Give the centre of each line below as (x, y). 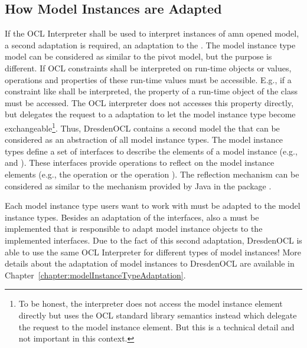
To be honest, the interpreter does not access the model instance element (151, 303)
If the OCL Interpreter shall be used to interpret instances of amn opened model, (152, 33)
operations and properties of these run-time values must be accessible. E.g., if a (148, 79)
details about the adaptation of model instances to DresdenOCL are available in (150, 263)
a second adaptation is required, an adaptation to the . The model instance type (150, 45)
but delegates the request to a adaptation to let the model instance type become (150, 114)
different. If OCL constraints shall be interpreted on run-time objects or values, (148, 68)
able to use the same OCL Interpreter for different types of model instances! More (153, 252)
